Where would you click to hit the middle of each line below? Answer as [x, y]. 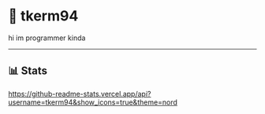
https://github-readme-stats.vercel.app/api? [80, 94]
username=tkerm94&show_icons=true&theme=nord [93, 102]
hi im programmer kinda [47, 38]
